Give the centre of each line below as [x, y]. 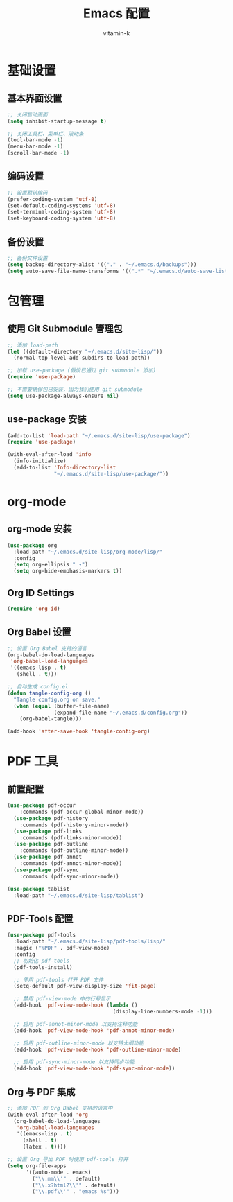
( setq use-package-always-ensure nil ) [63, 396]
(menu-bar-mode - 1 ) [35, 147]
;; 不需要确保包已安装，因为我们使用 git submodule [75, 390]
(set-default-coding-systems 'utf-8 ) [62, 206]
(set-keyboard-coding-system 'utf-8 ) [62, 218]
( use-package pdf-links [48, 831]
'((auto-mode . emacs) [58, 1172]
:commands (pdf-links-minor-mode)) [71, 838]
